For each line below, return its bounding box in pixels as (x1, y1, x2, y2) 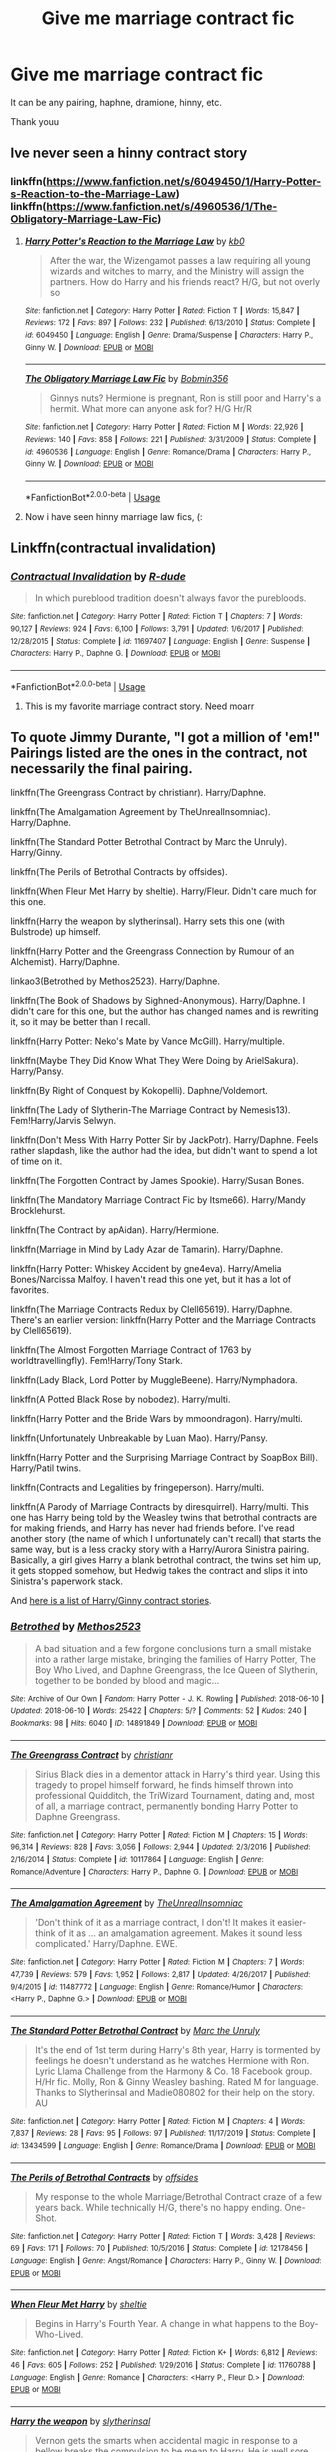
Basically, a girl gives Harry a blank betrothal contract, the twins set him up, (10, 1554, 322, 1566)
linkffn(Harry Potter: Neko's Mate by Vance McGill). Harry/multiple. (10, 1035, 285, 1047)
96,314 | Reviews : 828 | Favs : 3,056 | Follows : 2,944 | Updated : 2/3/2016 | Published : (10, 1842, 311, 1852)
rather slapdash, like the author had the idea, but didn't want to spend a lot (10, 1145, 318, 1157)
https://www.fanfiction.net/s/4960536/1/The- (46, 200, 278, 214)
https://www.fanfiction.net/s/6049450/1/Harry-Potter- (46, 175, 322, 189)
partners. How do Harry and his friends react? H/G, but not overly (49, 275, 321, 287)
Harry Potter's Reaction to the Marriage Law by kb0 (24, 235, 245, 247)
